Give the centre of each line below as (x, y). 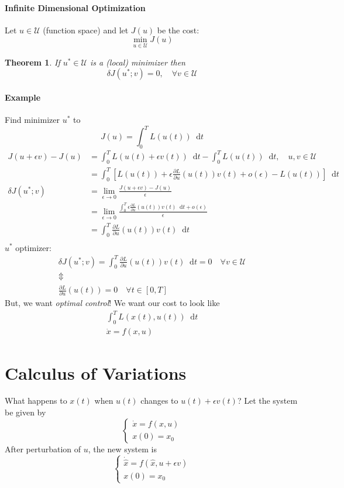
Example (23, 97)
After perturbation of (43, 449)
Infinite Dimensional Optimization (75, 7)
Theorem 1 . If (32, 62)
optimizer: (33, 247)
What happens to (36, 401)
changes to (159, 401)
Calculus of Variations (96, 372)
